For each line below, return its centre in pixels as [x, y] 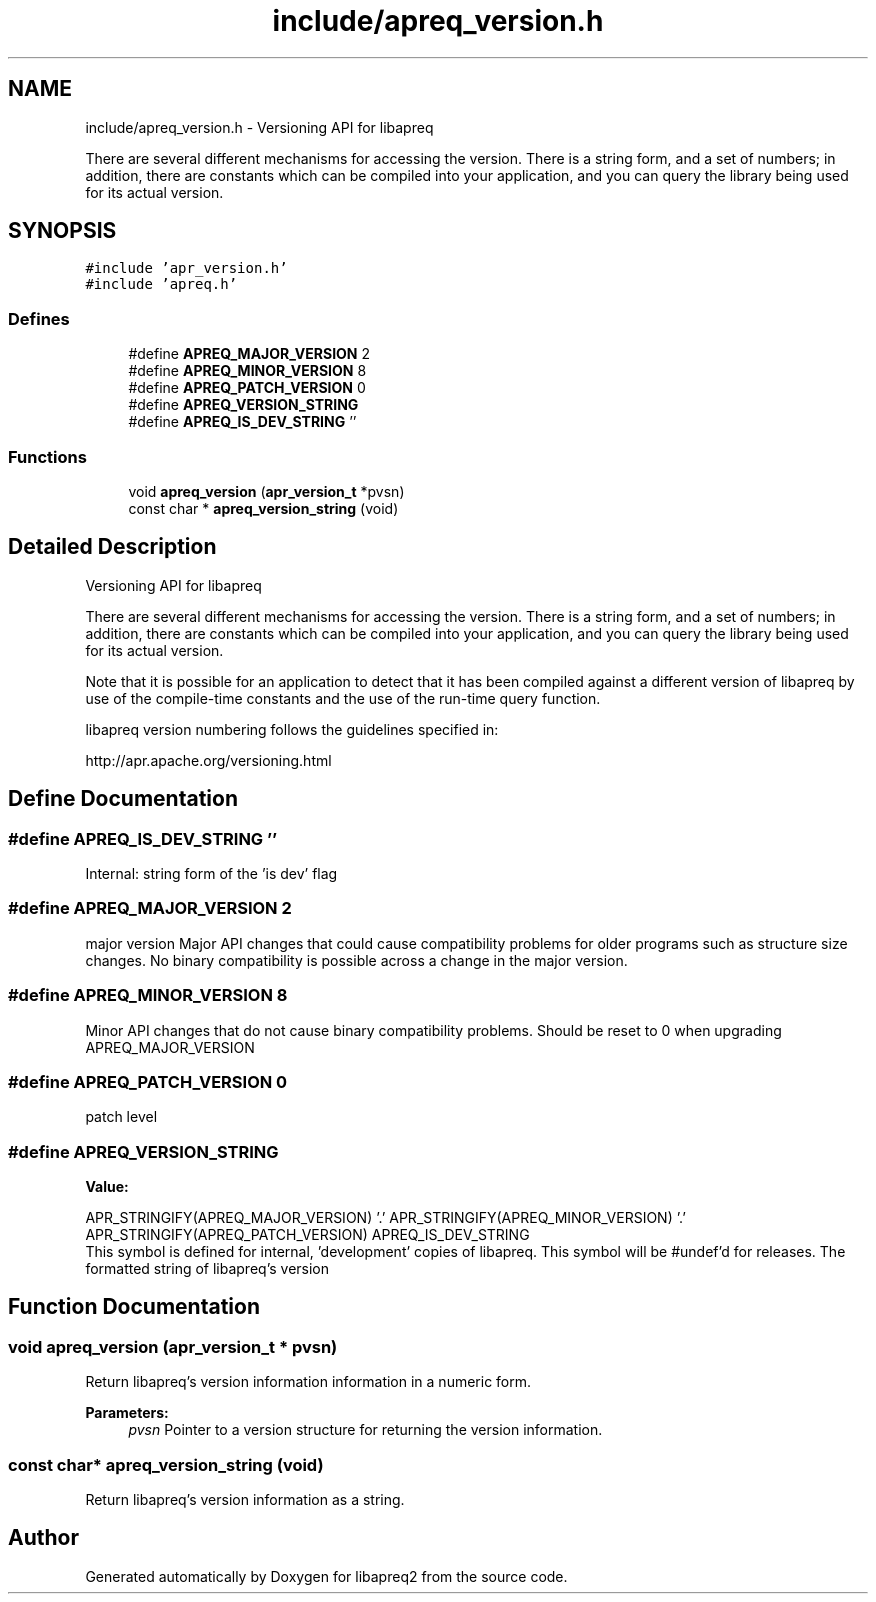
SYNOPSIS [62, 231]
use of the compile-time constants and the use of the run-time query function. [343, 698]
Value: [107, 1186]
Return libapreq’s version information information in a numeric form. [308, 1382]
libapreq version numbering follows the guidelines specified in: [292, 729]
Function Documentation [134, 1307]
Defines [39, 318]
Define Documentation [123, 799]
